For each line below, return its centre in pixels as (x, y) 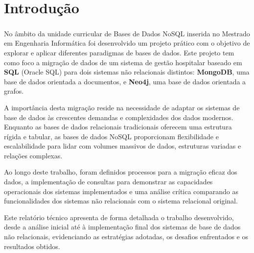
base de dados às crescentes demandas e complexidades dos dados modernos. (119, 117)
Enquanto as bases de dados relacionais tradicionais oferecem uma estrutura (118, 127)
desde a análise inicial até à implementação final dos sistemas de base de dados (122, 227)
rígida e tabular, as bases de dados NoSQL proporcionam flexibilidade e (111, 136)
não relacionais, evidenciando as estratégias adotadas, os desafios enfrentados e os (126, 237)
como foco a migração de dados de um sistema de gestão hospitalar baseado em (123, 62)
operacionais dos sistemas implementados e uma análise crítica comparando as (121, 191)
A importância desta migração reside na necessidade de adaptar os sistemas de (122, 107)
